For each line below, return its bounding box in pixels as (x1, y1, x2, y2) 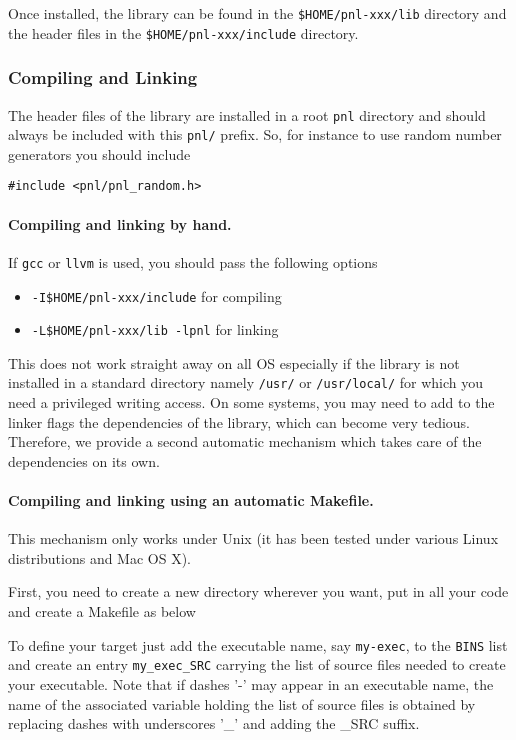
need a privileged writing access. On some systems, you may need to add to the (8, 392, 495, 413)
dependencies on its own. (8, 450, 160, 471)
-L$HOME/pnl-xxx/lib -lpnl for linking (31, 319, 279, 340)
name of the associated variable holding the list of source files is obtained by (8, 693, 476, 714)
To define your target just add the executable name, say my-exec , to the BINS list (8, 634, 508, 655)
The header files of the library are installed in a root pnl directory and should (8, 104, 486, 125)
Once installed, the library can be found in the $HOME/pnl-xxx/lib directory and (8, 3, 507, 23)
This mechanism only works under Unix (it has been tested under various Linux (8, 528, 499, 549)
